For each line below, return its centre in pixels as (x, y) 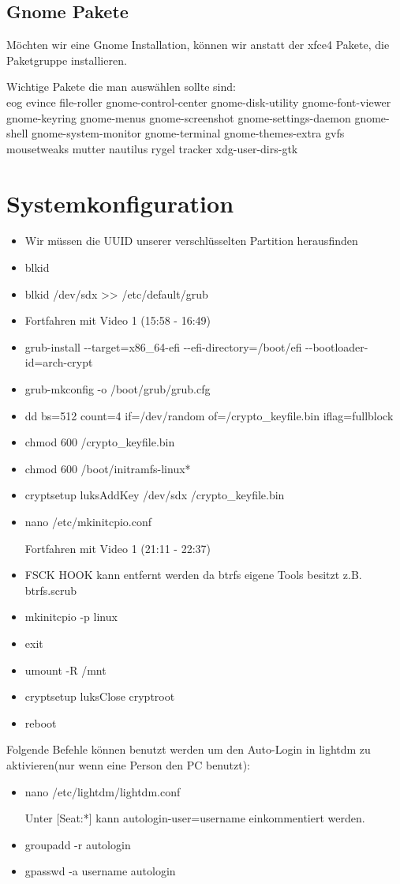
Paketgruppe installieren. (67, 60)
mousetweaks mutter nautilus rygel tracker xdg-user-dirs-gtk (152, 148)
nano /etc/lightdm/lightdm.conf (103, 791)
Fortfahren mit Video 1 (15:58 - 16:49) (118, 320)
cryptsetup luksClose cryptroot (100, 696)
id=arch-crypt (59, 362)
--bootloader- (337, 346)
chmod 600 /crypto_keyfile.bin (100, 442)
